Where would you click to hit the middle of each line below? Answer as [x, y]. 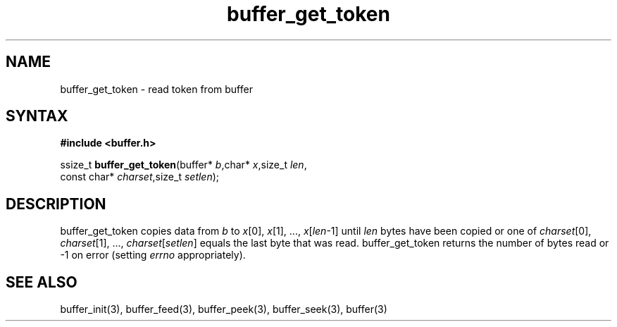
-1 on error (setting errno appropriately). [153, 255]
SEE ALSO [42, 282]
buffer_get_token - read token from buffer [156, 89]
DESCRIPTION [56, 204]
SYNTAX [37, 116]
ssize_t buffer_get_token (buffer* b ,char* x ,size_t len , [183, 165]
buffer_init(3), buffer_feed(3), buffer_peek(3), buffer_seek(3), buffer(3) [224, 309]
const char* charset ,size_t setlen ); [140, 177]
